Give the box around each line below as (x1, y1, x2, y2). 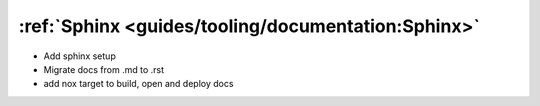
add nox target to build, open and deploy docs (43, 78, 234, 90)
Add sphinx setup (43, 50, 117, 62)
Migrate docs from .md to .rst (43, 63, 165, 75)
